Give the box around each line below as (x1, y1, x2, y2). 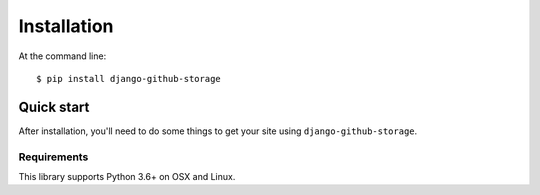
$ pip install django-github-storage (36, 73, 222, 84)
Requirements (18, 150, 89, 164)
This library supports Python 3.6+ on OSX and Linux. (18, 170, 236, 182)
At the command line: (18, 50, 107, 62)
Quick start (18, 98, 90, 115)
